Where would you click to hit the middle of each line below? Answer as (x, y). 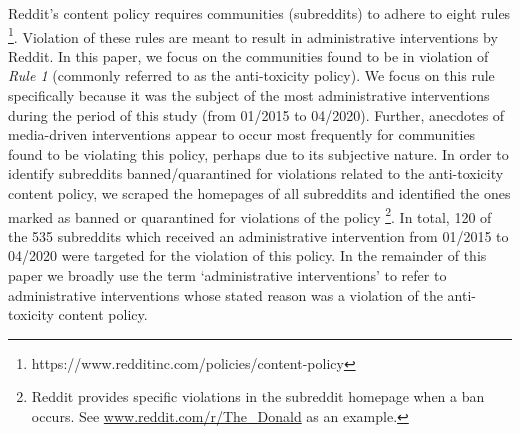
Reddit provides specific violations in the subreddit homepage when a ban (258, 396)
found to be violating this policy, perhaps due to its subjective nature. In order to (258, 153)
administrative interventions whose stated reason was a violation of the (225, 294)
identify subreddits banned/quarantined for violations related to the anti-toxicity (256, 173)
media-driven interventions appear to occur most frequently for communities (242, 134)
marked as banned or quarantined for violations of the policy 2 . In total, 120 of (250, 215)
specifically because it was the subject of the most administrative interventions (249, 95)
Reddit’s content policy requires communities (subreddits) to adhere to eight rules (259, 13)
